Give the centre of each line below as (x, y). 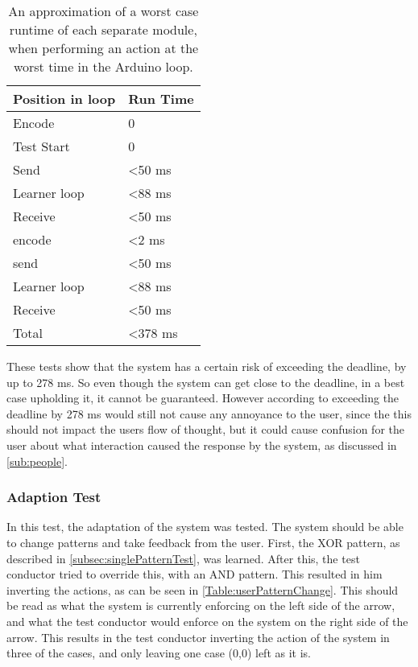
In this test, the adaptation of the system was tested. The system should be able (205, 527)
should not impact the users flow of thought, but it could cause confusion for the (205, 429)
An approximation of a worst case (103, 11)
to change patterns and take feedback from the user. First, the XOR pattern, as (203, 542)
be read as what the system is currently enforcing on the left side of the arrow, (201, 605)
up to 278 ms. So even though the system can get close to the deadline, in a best (206, 382)
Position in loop (64, 99)
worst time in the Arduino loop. (103, 66)
